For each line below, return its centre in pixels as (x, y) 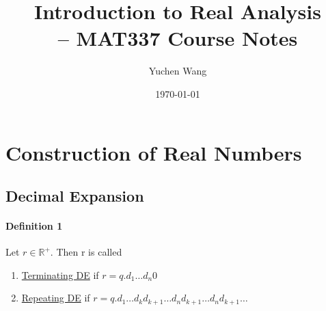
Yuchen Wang (178, 71)
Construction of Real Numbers (154, 152)
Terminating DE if (60, 274)
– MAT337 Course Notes (178, 38)
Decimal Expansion (75, 196)
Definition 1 (34, 226)
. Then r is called (86, 252)
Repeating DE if (56, 298)
